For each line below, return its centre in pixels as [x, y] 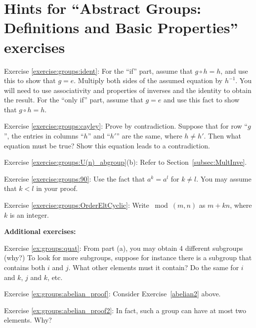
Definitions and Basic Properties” [121, 27]
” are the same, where [149, 136]
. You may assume [224, 178]
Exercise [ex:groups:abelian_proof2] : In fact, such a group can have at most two [125, 310]
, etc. [55, 277]
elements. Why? [28, 320]
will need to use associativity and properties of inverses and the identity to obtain [128, 90]
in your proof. [57, 188]
